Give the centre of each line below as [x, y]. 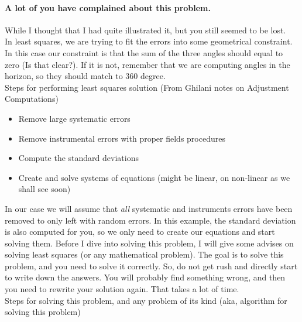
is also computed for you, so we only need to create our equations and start [140, 232]
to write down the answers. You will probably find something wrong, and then [145, 277]
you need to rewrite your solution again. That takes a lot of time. [122, 289]
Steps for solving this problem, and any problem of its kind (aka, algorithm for [146, 300]
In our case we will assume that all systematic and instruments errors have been [149, 208]
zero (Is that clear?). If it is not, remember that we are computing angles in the [147, 64]
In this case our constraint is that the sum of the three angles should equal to [144, 52]
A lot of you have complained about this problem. [108, 7]
